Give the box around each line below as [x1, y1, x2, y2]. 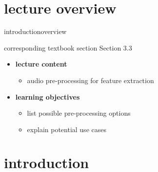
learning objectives [15, 91, 80, 102]
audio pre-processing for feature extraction [27, 75, 154, 85]
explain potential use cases [27, 124, 106, 134]
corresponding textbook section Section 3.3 [4, 42, 132, 52]
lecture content [15, 59, 67, 69]
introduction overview [4, 26, 67, 36]
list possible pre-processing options [27, 108, 131, 118]
